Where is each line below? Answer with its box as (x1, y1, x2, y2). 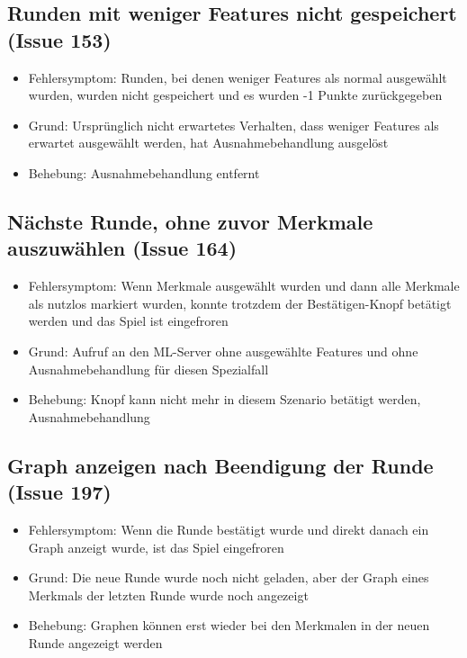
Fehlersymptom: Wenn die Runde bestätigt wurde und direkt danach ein (28, 519, 429, 538)
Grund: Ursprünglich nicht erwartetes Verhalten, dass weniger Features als (28, 115, 439, 134)
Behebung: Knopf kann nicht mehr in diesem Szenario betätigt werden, (28, 390, 421, 409)
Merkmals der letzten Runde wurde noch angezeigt (28, 585, 309, 604)
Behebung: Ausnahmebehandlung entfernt (28, 163, 260, 182)
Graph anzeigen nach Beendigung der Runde (7, 451, 434, 479)
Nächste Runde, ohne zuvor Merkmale (7, 207, 373, 235)
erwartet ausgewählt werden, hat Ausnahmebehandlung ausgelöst (28, 133, 389, 152)
